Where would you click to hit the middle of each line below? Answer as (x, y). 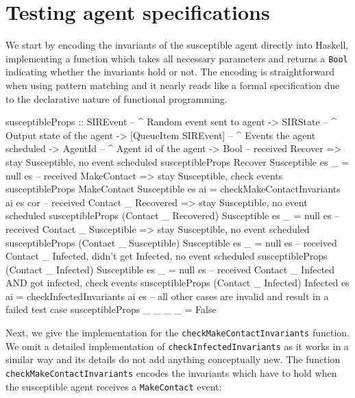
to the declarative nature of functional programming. (117, 98)
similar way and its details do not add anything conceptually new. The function (173, 359)
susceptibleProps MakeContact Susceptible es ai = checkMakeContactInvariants (173, 189)
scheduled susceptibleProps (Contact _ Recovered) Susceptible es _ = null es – (173, 215)
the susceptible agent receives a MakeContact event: (114, 386)
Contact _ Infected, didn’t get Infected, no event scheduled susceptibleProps (167, 256)
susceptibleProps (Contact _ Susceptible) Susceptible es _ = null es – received (171, 242)
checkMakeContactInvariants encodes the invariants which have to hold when (171, 372)
